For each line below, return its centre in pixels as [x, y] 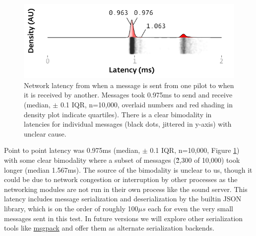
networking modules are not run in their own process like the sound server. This [126, 189]
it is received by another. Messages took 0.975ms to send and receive [128, 95]
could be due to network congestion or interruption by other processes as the [121, 179]
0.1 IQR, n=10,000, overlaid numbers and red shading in [146, 105]
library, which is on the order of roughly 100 [71, 208]
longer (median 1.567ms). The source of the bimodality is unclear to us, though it [128, 169]
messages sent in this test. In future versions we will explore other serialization [124, 218]
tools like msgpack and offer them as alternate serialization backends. [109, 228]
